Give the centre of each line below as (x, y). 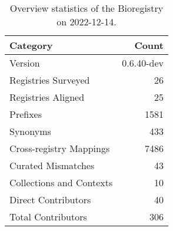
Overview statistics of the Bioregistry (86, 8)
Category (31, 45)
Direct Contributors (50, 199)
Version (25, 63)
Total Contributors (48, 217)
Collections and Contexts (61, 182)
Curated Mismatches (52, 165)
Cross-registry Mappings (60, 148)
